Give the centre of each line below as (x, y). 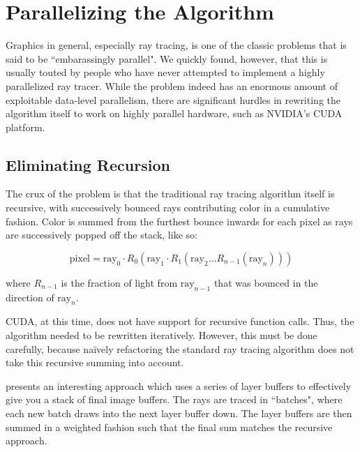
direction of (30, 297)
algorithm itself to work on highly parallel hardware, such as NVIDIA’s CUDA (174, 113)
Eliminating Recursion (88, 164)
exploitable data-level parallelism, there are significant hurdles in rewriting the (173, 99)
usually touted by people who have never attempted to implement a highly (165, 72)
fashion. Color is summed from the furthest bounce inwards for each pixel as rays (179, 221)
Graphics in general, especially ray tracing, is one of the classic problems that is (176, 45)
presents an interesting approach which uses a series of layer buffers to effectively (179, 385)
